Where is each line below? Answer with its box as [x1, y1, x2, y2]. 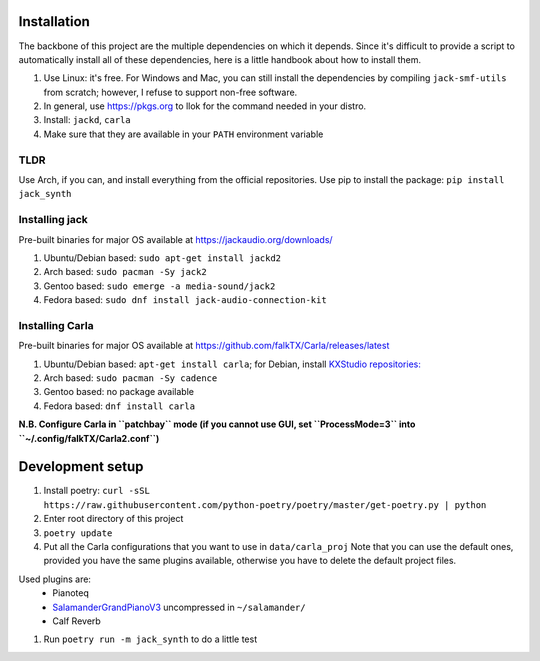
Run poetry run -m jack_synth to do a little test [43, 633, 258, 645]
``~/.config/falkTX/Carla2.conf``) [18, 432, 160, 444]
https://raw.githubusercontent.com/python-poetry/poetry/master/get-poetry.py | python [43, 499, 487, 510]
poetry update [43, 527, 113, 539]
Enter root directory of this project [43, 513, 184, 525]
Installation [18, 13, 90, 30]
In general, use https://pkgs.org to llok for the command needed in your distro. [43, 100, 367, 112]
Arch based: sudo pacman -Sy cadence [43, 372, 218, 384]
